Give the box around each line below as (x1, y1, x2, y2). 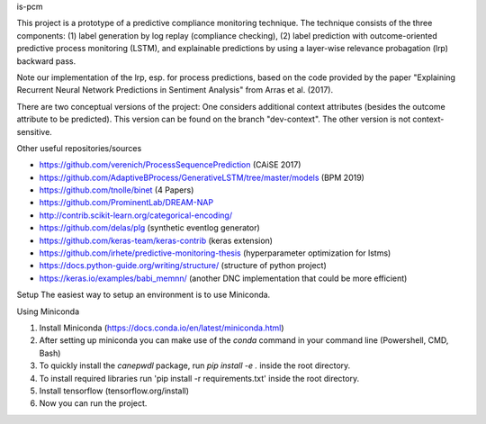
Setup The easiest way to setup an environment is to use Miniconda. (16, 289, 271, 301)
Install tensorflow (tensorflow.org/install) (39, 385, 189, 396)
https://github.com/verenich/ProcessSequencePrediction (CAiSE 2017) (39, 159, 301, 170)
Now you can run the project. (39, 398, 148, 409)
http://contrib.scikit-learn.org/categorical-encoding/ (39, 210, 233, 221)
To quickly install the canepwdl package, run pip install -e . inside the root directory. (39, 360, 351, 371)
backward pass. (16, 55, 76, 67)
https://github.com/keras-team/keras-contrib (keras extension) (39, 235, 274, 246)
